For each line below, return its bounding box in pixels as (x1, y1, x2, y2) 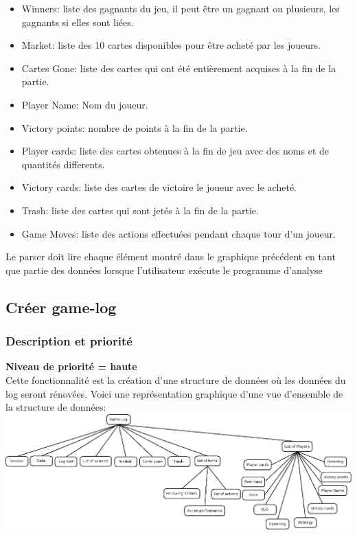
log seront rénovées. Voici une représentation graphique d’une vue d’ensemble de (5, 386, 343, 400)
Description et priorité (5, 332, 133, 350)
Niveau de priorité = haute (5, 359, 137, 374)
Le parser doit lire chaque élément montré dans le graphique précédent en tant (5, 249, 336, 264)
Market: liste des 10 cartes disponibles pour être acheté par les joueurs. (21, 38, 321, 52)
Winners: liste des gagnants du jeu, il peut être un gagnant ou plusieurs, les (21, 1, 340, 15)
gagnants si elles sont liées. (21, 14, 134, 29)
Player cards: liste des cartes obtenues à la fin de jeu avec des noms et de (21, 144, 329, 158)
